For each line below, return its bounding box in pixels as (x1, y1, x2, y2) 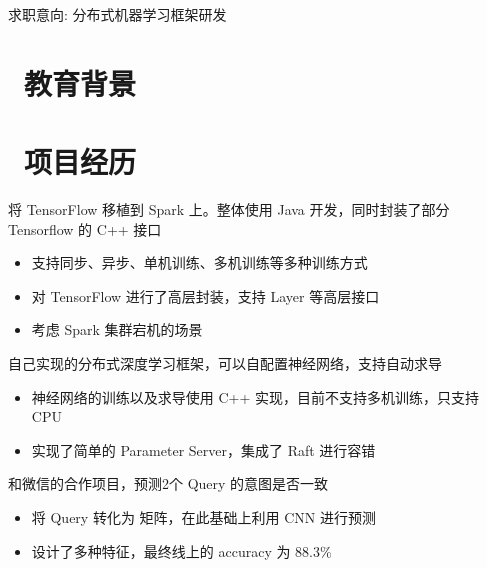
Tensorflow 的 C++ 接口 (8, 218, 162, 239)
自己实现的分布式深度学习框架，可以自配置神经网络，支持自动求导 (8, 353, 442, 374)
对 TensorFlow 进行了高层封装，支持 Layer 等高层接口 (31, 285, 380, 306)
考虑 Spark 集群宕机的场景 (31, 319, 203, 340)
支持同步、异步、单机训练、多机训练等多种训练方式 (31, 252, 368, 273)
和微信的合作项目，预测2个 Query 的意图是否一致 (8, 473, 329, 494)
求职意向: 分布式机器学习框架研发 (8, 4, 227, 24)
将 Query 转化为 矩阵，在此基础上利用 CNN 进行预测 (31, 507, 376, 528)
